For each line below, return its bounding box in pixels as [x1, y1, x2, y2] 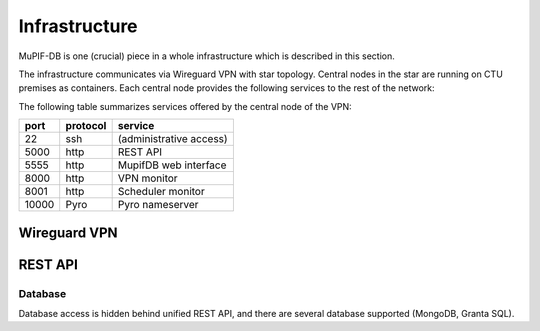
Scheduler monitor [117, 185, 205, 199]
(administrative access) [117, 132, 229, 146]
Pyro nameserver [117, 198, 199, 212]
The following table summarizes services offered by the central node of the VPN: [18, 100, 352, 112]
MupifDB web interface [117, 158, 227, 172]
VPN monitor [117, 171, 179, 185]
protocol [65, 119, 107, 133]
